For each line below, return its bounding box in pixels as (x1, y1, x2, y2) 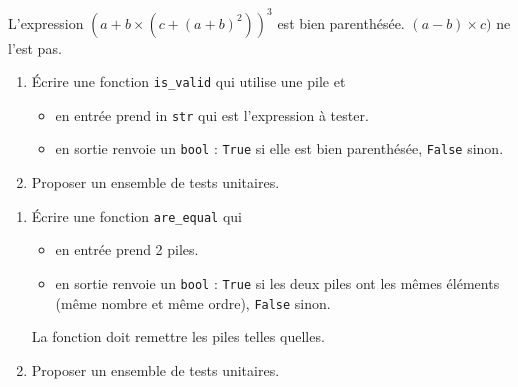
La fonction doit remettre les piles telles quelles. (31, 326, 325, 347)
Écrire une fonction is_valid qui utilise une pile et (31, 71, 346, 92)
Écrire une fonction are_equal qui (31, 205, 242, 226)
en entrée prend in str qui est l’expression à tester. (55, 104, 369, 125)
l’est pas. (8, 37, 62, 58)
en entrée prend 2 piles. (55, 239, 199, 260)
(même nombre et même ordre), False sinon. (55, 292, 331, 313)
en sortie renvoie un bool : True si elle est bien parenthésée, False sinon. (55, 138, 504, 159)
